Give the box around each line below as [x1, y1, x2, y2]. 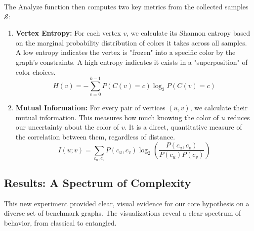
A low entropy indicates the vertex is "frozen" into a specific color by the [15, 47, 236, 57]
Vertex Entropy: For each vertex [15, 28, 121, 38]
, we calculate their [190, 102, 248, 113]
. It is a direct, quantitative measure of [125, 122, 242, 132]
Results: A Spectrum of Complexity [4, 175, 191, 190]
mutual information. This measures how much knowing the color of [15, 112, 219, 122]
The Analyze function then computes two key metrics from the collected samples [4, 1, 249, 11]
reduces [227, 112, 250, 122]
